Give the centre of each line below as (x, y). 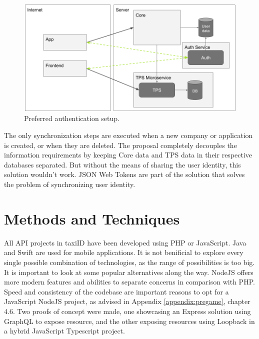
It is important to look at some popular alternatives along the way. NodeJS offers (129, 272)
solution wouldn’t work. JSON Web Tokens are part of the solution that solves (124, 174)
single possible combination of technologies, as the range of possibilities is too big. (129, 262)
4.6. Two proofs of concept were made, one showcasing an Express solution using (127, 311)
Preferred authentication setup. (72, 118)
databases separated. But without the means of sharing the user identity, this (122, 164)
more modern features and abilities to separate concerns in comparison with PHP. (129, 282)
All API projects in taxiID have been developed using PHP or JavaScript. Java (125, 242)
